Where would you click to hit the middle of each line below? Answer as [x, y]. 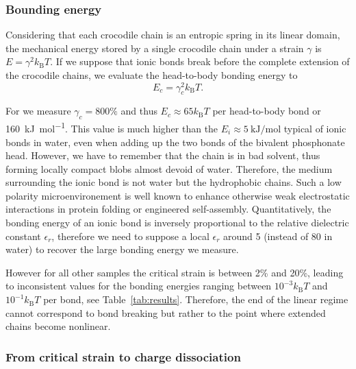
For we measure [38, 111]
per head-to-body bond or [267, 111]
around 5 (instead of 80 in [278, 236]
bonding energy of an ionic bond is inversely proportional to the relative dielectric [177, 223]
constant [23, 236]
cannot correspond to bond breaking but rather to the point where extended [166, 312]
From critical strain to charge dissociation [123, 356]
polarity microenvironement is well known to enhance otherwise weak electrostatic [178, 195]
